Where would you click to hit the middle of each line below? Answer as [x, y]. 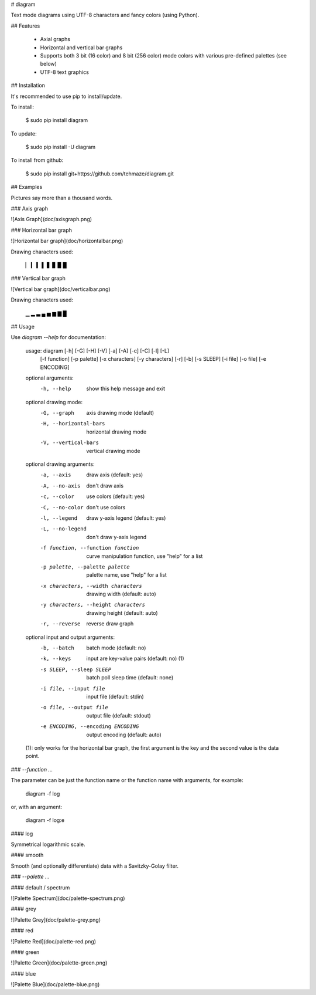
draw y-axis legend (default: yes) [126, 518]
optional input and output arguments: [70, 637]
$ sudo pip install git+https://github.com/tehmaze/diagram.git [99, 174]
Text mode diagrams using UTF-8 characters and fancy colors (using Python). [105, 15]
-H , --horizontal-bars [73, 424]
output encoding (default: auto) [124, 735]
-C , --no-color [62, 507]
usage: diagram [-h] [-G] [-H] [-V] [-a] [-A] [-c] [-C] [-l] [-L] [97, 351]
